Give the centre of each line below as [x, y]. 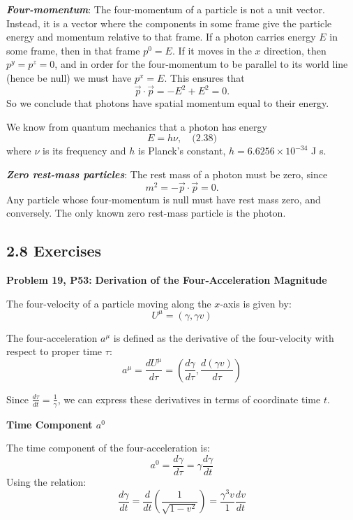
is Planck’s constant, [182, 151]
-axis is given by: [256, 303]
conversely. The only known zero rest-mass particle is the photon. [146, 213]
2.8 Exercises [54, 251]
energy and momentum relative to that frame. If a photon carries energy [161, 37]
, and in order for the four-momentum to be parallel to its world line [201, 64]
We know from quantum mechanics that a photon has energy [137, 126]
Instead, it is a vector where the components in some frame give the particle [169, 23]
